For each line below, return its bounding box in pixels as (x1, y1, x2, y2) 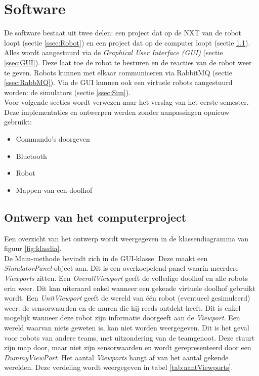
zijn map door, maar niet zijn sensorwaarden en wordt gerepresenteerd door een (4, 342, 251, 353)
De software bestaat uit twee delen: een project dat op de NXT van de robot (4, 27, 242, 38)
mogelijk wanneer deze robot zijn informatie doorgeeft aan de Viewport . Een (4, 312, 240, 323)
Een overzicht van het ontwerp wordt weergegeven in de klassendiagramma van (4, 233, 249, 243)
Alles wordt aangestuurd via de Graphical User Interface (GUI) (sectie (4, 47, 223, 58)
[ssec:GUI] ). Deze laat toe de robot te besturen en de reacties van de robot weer (4, 57, 252, 67)
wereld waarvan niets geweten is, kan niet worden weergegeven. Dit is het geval (4, 322, 249, 332)
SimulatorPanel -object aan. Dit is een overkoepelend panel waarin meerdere (4, 263, 239, 273)
